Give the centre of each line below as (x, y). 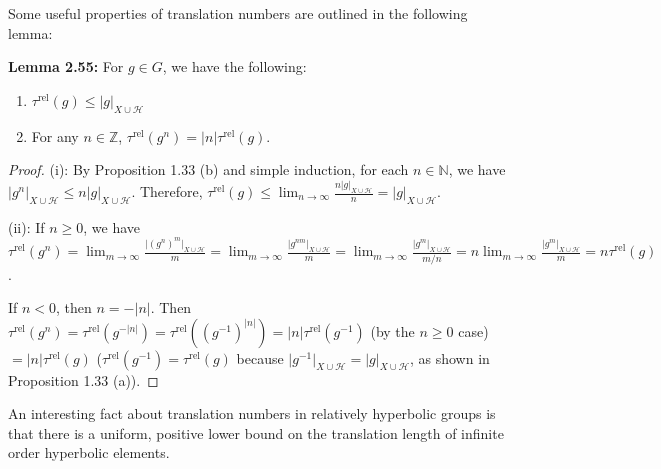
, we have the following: (234, 66)
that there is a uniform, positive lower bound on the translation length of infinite (256, 432)
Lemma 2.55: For (66, 66)
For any (55, 135)
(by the (392, 330)
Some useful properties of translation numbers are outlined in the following (238, 13)
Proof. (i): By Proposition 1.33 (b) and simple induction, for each (208, 169)
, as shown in (449, 357)
